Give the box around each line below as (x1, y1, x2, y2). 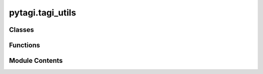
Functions (9, 41, 40, 49)
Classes (9, 26, 34, 34)
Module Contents (9, 57, 63, 65)
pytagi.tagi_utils (9, 7, 76, 18)
